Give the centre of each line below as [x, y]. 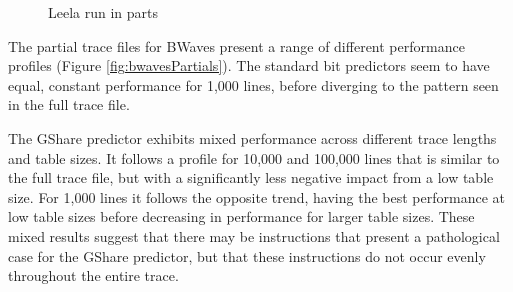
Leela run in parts [103, 12]
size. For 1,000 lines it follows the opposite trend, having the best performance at [256, 196]
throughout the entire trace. [93, 275]
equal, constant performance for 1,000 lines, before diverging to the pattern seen [253, 84]
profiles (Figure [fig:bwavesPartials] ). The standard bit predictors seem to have [249, 65]
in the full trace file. [69, 104]
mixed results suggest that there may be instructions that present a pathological [254, 235]
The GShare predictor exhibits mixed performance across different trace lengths [252, 137]
